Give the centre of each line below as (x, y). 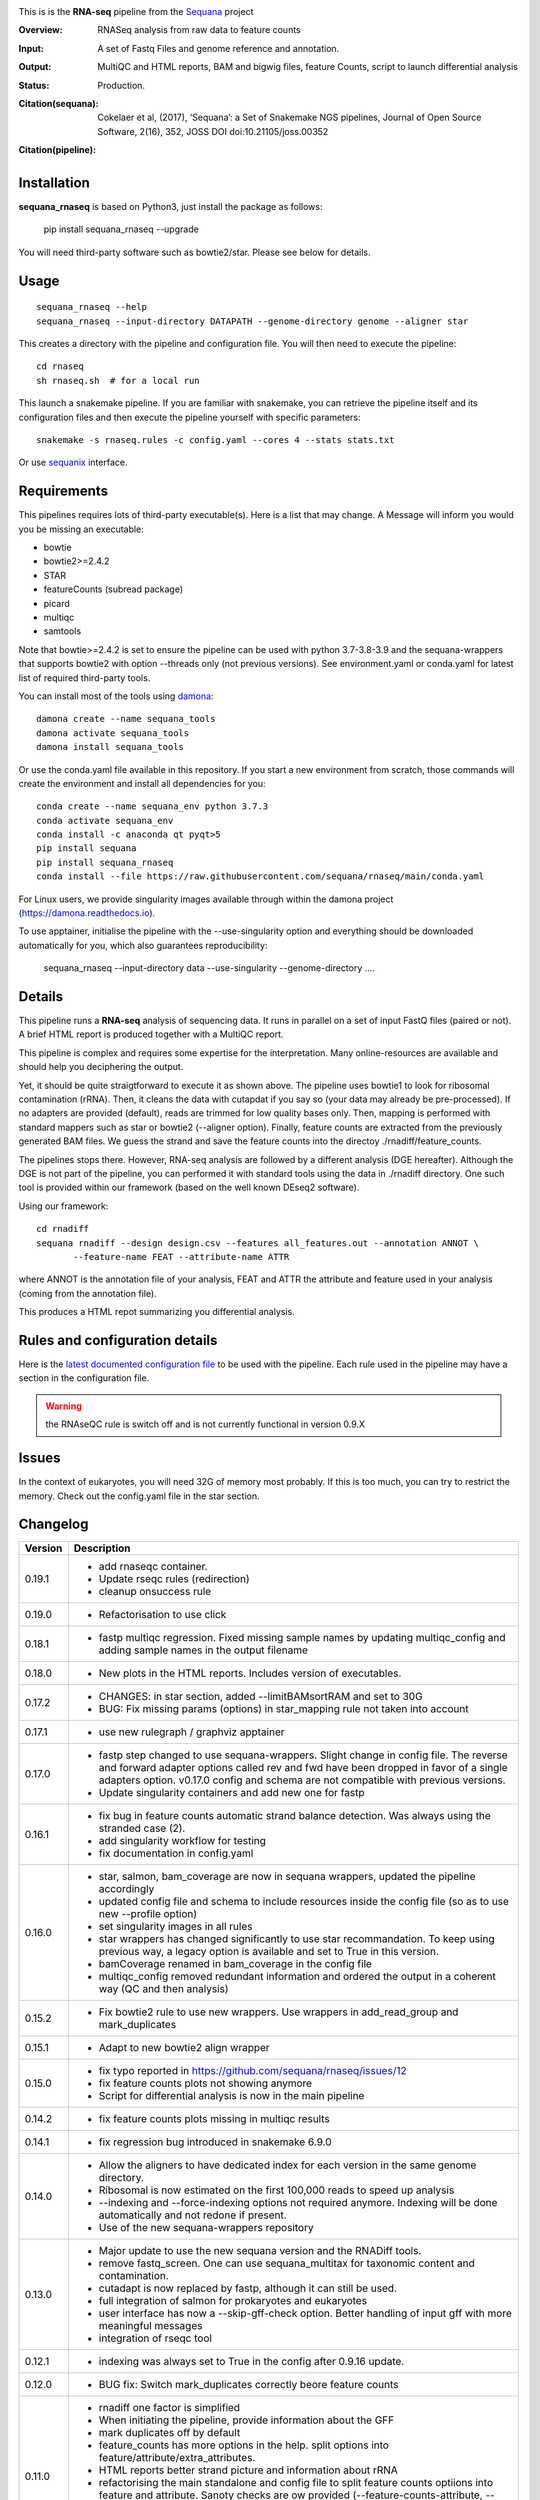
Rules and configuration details (118, 1340)
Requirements (63, 491)
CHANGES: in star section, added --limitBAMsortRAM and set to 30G (261, 1697)
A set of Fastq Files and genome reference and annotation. (218, 48)
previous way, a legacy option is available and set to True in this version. (269, 1952)
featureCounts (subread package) (113, 589)
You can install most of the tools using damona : (116, 696)
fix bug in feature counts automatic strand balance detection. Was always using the (295, 1816)
